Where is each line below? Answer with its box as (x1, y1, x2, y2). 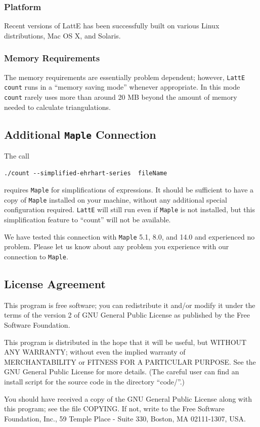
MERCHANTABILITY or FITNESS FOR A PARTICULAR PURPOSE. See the (4, 356, 256, 367)
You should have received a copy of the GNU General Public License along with (4, 393, 252, 404)
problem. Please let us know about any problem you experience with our (4, 241, 229, 252)
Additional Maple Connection (4, 126, 156, 142)
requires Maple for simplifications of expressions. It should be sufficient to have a (4, 184, 254, 195)
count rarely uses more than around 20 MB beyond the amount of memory (4, 91, 237, 102)
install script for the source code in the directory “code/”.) (4, 376, 185, 386)
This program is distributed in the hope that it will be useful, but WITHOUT (4, 336, 247, 347)
